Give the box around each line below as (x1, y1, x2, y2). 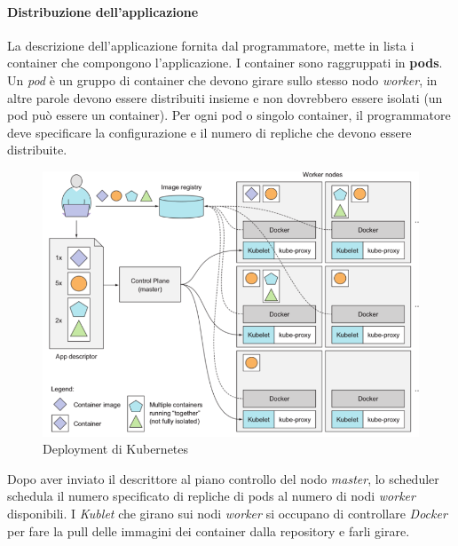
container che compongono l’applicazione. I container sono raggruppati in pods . (7, 53, 443, 72)
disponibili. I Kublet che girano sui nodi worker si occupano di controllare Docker (7, 504, 447, 523)
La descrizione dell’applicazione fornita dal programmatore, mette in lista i (7, 36, 415, 54)
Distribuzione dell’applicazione (7, 2, 199, 20)
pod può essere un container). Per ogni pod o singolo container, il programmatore (7, 106, 451, 124)
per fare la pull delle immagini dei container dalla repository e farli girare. (7, 521, 410, 540)
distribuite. (7, 140, 67, 159)
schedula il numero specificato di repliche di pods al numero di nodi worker (7, 487, 415, 505)
